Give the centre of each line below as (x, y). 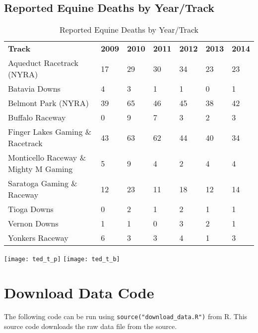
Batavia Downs (34, 89)
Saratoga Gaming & (43, 183)
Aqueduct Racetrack (43, 63)
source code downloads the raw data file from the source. (91, 326)
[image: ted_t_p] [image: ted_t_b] (62, 259)
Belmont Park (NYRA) (48, 103)
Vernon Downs (33, 223)
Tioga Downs (31, 209)
